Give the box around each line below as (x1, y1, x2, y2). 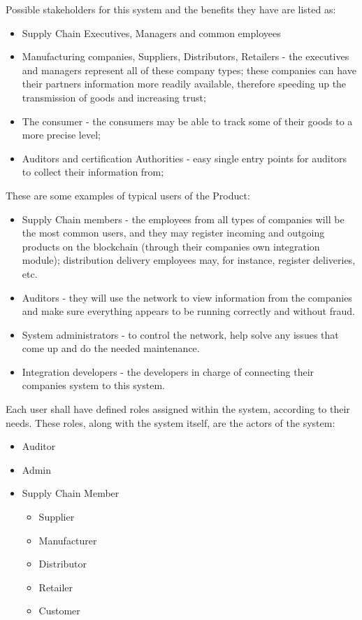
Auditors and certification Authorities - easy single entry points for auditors (22, 150, 347, 165)
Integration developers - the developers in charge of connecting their (22, 364, 314, 379)
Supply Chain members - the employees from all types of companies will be (22, 211, 345, 226)
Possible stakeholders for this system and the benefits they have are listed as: (6, 2, 336, 16)
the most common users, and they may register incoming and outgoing (22, 225, 325, 240)
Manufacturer (38, 533, 97, 547)
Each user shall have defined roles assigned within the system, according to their (6, 402, 350, 416)
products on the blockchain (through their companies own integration (22, 239, 320, 253)
